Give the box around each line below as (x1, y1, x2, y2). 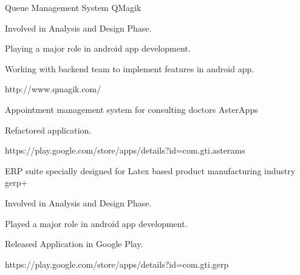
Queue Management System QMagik (5, 1, 141, 13)
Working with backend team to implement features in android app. (5, 62, 254, 75)
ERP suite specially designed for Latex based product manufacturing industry (5, 164, 296, 177)
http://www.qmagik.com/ (5, 83, 101, 95)
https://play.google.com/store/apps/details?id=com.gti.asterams (5, 144, 245, 157)
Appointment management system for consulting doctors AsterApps (5, 103, 258, 115)
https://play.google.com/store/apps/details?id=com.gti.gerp (5, 257, 229, 270)
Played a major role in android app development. (5, 217, 188, 229)
